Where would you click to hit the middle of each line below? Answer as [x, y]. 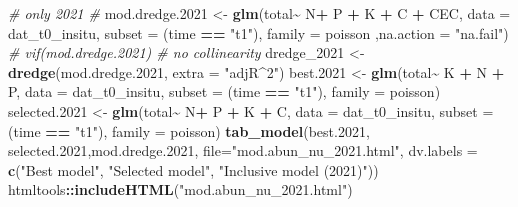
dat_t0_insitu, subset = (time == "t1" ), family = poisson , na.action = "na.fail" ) [258, 32]
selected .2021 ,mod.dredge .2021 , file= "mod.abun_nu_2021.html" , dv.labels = [243, 150]
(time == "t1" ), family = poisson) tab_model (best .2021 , [189, 130]
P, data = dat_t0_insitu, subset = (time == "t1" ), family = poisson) [224, 91]
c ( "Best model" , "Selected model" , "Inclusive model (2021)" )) [193, 169]
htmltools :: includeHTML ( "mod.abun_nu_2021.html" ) [180, 189]
